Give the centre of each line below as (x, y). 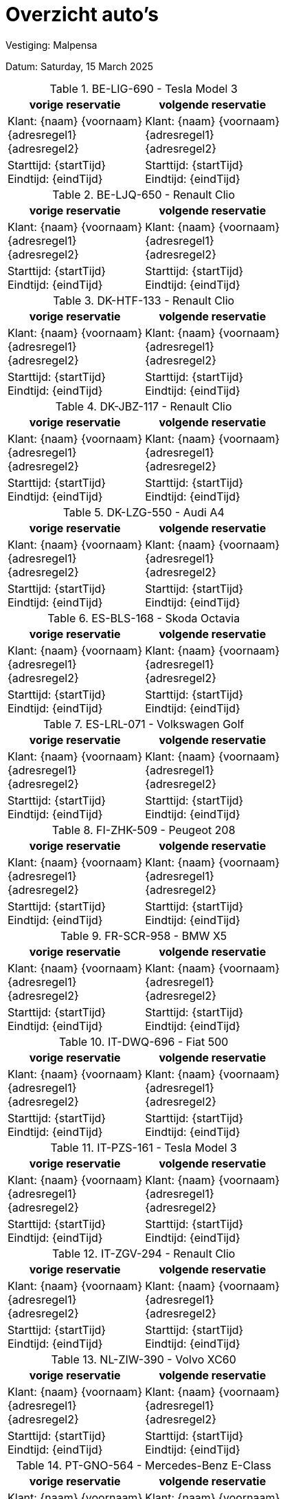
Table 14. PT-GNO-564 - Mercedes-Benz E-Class (144, 1465)
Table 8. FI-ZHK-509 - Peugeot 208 (144, 830)
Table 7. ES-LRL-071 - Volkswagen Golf (144, 724)
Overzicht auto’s (82, 14)
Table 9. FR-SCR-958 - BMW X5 (144, 935)
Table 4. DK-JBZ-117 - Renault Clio (144, 406)
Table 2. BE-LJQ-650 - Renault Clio (144, 194)
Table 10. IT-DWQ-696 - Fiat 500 (144, 1041)
